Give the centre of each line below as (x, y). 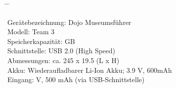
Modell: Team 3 (31, 32)
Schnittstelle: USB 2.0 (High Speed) (62, 51)
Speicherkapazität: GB (41, 41)
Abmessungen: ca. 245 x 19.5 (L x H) (63, 60)
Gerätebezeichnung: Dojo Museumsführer (69, 22)
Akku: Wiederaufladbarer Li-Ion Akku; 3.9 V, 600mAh (90, 70)
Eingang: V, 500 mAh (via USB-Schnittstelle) (76, 79)
